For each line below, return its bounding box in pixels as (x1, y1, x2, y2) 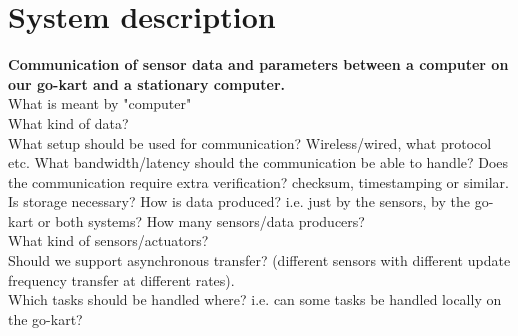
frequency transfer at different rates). (8, 269, 235, 290)
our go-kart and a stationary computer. (8, 73, 286, 94)
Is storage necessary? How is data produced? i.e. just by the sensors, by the (8, 191, 471, 212)
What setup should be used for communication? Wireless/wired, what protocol (8, 132, 492, 153)
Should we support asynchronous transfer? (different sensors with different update (8, 250, 511, 271)
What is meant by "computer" (8, 93, 192, 114)
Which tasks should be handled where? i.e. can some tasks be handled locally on (8, 289, 502, 310)
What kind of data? (8, 112, 129, 133)
